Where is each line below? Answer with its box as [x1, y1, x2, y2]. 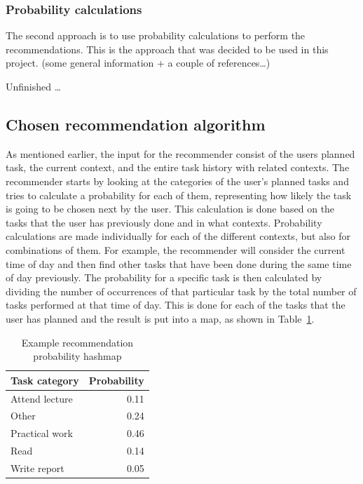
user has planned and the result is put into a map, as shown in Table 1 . [6, 311, 315, 325]
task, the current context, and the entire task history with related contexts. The [6, 160, 350, 175]
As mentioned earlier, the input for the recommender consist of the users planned [6, 146, 355, 161]
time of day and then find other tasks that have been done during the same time [6, 256, 352, 271]
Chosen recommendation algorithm [6, 113, 266, 135]
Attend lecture [11, 391, 73, 405]
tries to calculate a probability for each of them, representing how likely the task [6, 187, 352, 202]
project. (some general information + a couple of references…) [6, 55, 270, 70]
